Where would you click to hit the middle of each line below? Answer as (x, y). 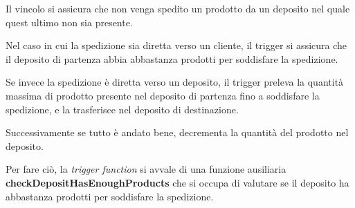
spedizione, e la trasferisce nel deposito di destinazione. (122, 109)
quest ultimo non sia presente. (69, 22)
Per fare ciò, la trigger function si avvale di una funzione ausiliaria (146, 169)
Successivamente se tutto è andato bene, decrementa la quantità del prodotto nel (177, 132)
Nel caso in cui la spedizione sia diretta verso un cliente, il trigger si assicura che (176, 45)
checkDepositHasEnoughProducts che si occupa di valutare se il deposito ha (177, 182)
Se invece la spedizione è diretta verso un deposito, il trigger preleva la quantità (175, 82)
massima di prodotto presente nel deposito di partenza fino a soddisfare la (163, 95)
